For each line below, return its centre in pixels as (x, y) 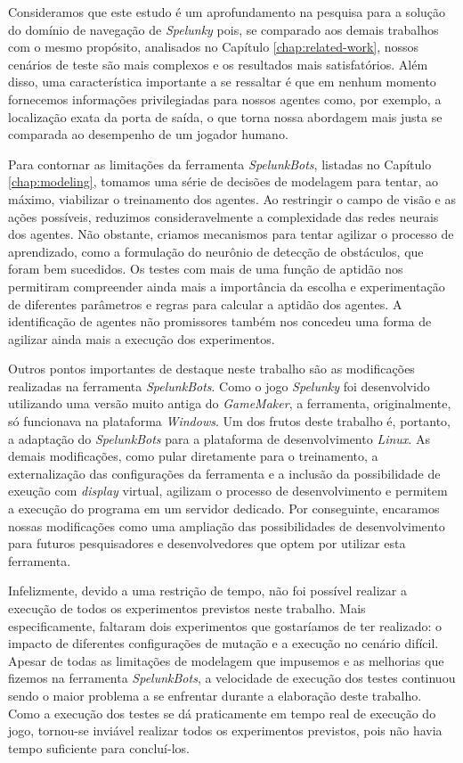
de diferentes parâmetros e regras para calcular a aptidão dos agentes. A (205, 304)
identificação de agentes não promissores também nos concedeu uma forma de (220, 321)
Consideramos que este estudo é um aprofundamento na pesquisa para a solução (227, 12)
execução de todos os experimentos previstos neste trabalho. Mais (187, 608)
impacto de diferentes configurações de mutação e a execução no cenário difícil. (223, 643)
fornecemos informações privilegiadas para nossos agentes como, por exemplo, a (225, 98)
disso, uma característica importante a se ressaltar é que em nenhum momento (222, 82)
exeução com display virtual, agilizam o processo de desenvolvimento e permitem (228, 491)
